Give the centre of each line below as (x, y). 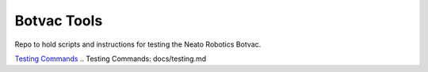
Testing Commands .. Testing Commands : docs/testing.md (111, 59)
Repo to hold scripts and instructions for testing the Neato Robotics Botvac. (138, 44)
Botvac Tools (59, 21)
